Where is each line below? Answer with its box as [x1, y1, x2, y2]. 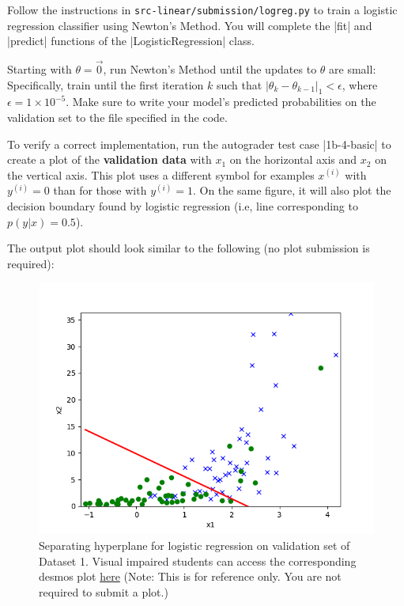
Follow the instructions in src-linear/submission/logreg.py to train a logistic [7, 2, 398, 17]
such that [216, 76, 262, 93]
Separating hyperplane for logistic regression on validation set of [39, 536, 350, 553]
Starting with [7, 61, 72, 78]
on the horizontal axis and [229, 151, 357, 168]
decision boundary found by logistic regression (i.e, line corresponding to [7, 198, 358, 214]
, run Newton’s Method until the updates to [103, 61, 317, 78]
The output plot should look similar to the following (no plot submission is [7, 240, 370, 256]
